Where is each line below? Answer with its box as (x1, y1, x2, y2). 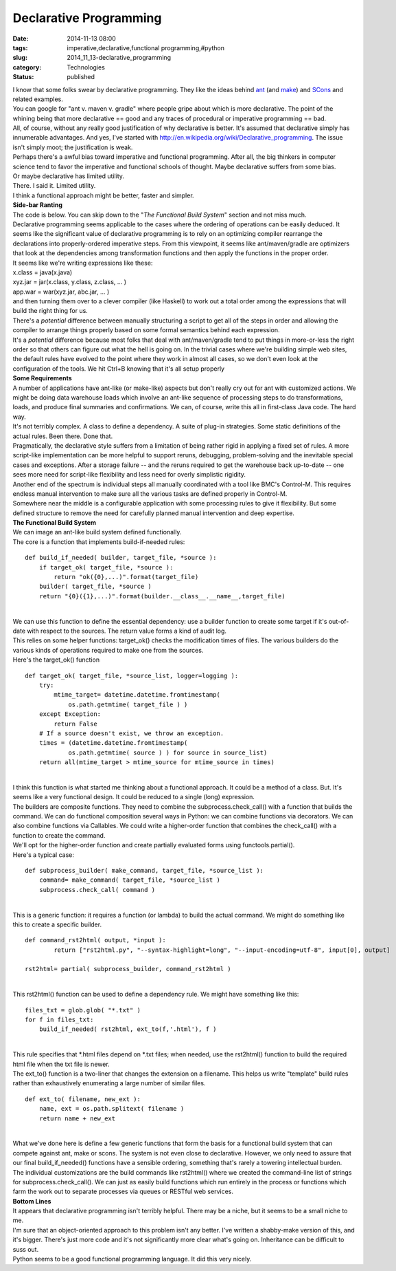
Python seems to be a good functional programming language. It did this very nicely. (12, 1255, 252, 1263)
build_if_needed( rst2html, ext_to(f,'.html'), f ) (38, 1025, 217, 1033)
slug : (12, 54, 27, 62)
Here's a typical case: (12, 850, 75, 859)
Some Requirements (12, 374, 72, 382)
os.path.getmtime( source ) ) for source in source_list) (68, 748, 268, 757)
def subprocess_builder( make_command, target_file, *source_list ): (25, 867, 264, 874)
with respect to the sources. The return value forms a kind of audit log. (26, 627, 226, 635)
